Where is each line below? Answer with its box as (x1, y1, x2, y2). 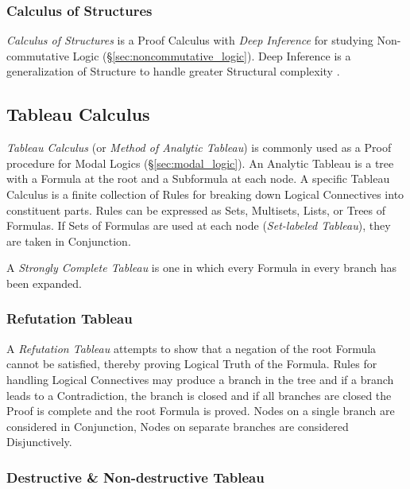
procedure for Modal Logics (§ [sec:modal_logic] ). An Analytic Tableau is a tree (6, 154, 394, 171)
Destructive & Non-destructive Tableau (6, 467, 265, 487)
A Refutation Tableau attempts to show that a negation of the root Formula (6, 340, 377, 356)
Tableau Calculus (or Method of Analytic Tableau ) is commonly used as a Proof (6, 139, 392, 156)
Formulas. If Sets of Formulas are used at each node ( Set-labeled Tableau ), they (6, 217, 391, 234)
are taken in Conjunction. (6, 232, 131, 249)
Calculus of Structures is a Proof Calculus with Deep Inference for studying (6, 32, 373, 49)
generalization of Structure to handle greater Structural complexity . (6, 63, 340, 80)
